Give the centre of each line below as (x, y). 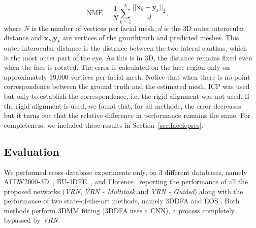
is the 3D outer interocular (204, 28)
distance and (23, 38)
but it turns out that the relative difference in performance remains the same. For (127, 115)
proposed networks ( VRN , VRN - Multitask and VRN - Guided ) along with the (124, 191)
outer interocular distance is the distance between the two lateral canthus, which (126, 47)
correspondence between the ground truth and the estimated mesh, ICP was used (127, 86)
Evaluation (32, 151)
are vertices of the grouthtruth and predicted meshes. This (151, 38)
